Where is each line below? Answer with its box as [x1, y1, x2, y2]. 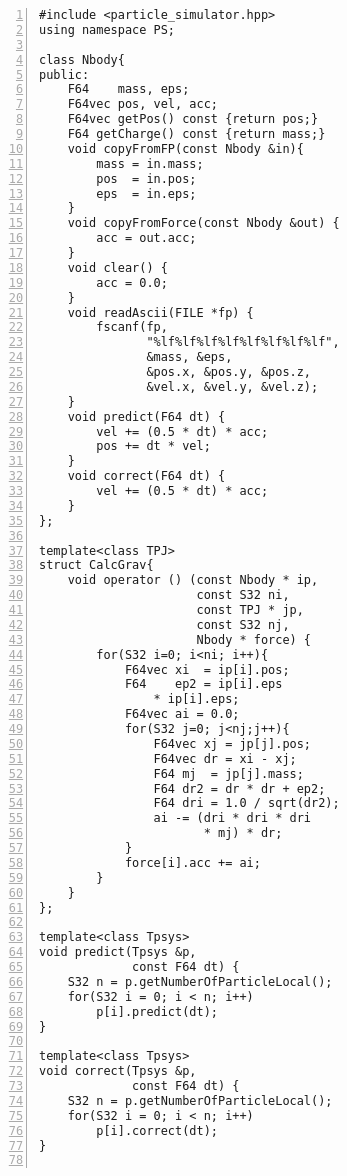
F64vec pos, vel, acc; [67, 97, 218, 112]
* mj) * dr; [203, 826, 283, 841]
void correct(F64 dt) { [67, 469, 226, 484]
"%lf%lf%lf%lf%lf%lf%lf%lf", [146, 335, 340, 350]
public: [39, 67, 90, 82]
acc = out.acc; [96, 231, 197, 246]
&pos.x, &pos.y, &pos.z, [146, 365, 312, 379]
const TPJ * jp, [196, 603, 304, 617]
